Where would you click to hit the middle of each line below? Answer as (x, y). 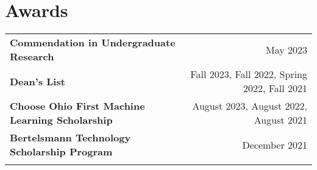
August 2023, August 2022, (250, 106)
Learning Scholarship (61, 120)
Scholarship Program (61, 152)
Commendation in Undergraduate (93, 43)
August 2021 (280, 120)
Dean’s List (37, 81)
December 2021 (275, 144)
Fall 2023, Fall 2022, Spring (249, 74)
